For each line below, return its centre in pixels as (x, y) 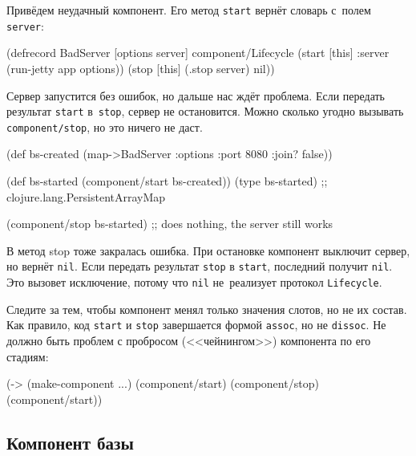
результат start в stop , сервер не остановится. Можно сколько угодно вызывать (205, 111)
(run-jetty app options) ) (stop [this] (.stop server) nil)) (141, 68)
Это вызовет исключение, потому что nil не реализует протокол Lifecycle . (194, 282)
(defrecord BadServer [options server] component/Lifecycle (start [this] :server (198, 53)
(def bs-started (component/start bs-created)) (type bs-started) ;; (167, 181)
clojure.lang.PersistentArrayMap (86, 196)
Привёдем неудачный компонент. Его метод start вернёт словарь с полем (189, 10)
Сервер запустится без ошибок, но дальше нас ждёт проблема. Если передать (196, 95)
